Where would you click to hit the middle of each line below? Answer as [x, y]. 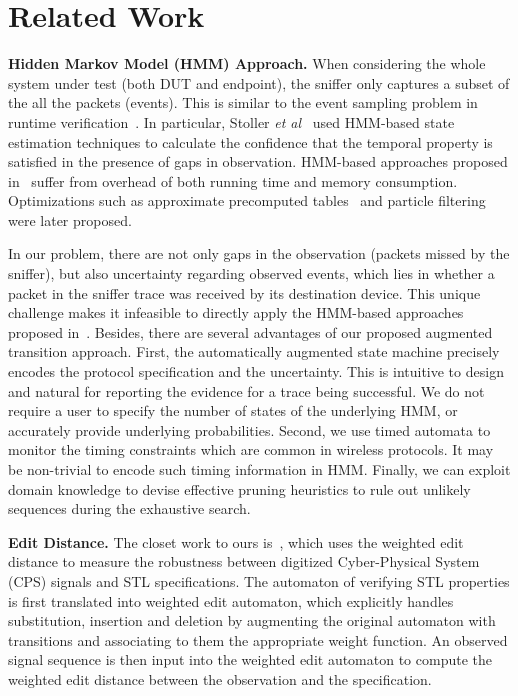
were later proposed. [70, 219]
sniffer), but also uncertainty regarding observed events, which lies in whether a [251, 273]
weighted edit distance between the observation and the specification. [220, 678]
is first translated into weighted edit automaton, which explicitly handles [231, 600]
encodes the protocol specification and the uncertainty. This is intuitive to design [256, 371]
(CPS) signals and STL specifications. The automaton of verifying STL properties [259, 580]
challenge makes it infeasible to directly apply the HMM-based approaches [236, 312]
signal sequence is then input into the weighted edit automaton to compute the [250, 659]
